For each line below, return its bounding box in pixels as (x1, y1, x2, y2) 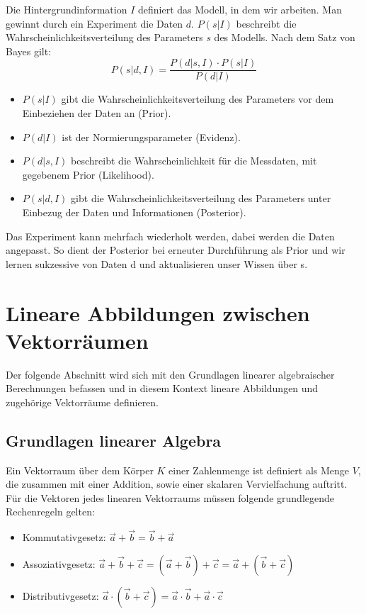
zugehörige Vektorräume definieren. (6, 394, 159, 409)
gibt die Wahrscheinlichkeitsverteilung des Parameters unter (71, 191, 331, 206)
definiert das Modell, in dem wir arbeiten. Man (137, 2, 342, 16)
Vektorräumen (6, 325, 149, 355)
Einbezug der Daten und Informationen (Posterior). (22, 205, 246, 219)
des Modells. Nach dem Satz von (214, 30, 355, 45)
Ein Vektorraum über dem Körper (6, 462, 154, 477)
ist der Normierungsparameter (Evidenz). (62, 129, 241, 144)
